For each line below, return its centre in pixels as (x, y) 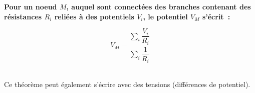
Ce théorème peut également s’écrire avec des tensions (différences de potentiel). (127, 84)
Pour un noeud (31, 6)
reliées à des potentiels (94, 16)
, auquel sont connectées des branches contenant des (159, 6)
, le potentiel (165, 16)
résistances (23, 16)
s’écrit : (216, 16)
